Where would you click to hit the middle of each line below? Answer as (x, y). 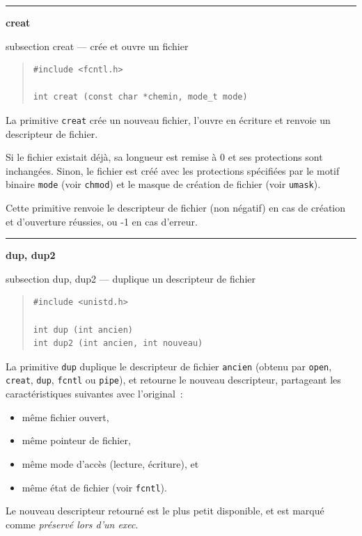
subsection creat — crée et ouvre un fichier (97, 46)
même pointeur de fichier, (76, 440)
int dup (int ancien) (83, 330)
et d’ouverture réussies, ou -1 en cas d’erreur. (102, 221)
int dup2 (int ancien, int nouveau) (118, 344)
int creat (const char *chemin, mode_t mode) (140, 97)
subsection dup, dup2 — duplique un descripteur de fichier (131, 278)
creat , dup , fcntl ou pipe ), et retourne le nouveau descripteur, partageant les (173, 380)
